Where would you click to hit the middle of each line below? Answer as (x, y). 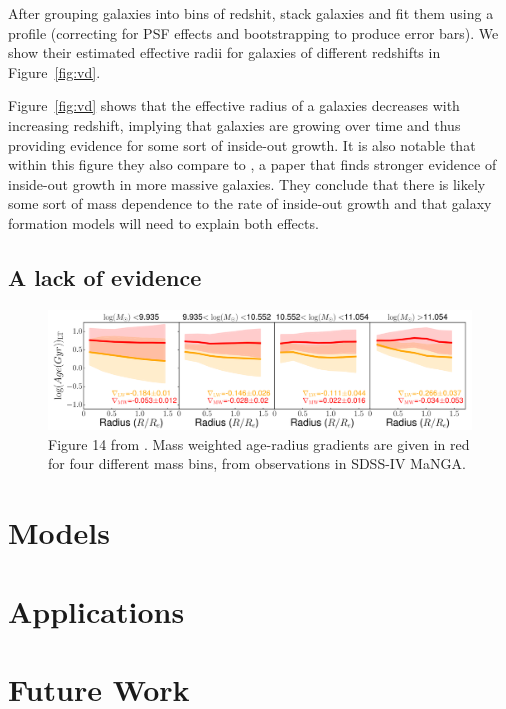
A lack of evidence (105, 276)
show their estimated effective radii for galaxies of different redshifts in (224, 52)
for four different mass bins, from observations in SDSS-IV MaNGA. (257, 463)
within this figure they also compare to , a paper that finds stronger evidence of (252, 164)
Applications (96, 610)
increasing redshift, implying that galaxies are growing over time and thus (234, 124)
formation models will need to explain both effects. (163, 222)
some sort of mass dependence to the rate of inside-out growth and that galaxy (250, 203)
